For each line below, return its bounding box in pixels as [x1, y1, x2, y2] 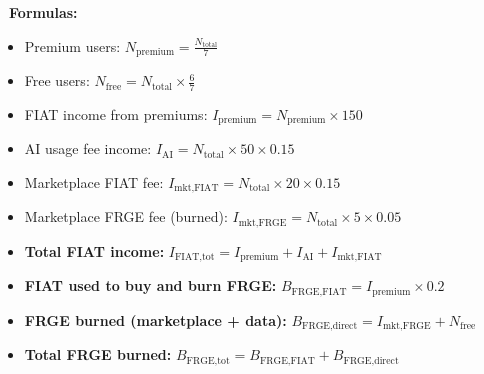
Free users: [24, 70, 90, 91]
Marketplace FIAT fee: [24, 171, 164, 192]
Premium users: [24, 35, 121, 56]
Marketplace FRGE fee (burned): [24, 206, 228, 227]
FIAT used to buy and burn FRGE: [24, 275, 277, 296]
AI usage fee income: [24, 138, 152, 159]
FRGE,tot [186, 355, 230, 366]
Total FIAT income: [24, 240, 165, 261]
